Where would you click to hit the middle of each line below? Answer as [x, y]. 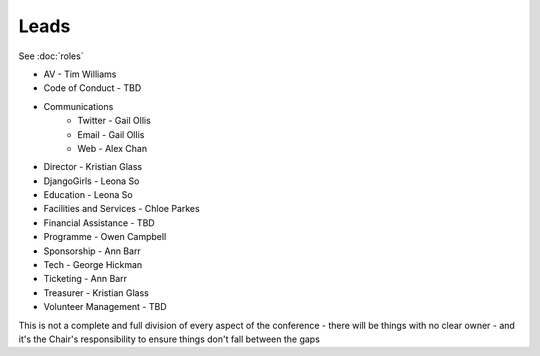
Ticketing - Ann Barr [85, 279]
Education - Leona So [88, 195]
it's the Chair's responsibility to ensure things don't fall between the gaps [169, 339]
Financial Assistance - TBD [99, 222]
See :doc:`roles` [51, 56]
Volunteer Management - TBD [105, 307]
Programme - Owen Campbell [105, 237]
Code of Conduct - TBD [92, 88]
